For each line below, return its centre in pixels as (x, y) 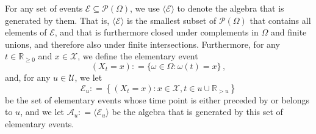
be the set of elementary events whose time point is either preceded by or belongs (157, 99)
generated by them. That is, (57, 20)
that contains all (280, 20)
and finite (289, 32)
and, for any (28, 77)
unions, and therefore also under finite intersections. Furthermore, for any (142, 44)
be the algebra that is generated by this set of (197, 112)
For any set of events (44, 8)
